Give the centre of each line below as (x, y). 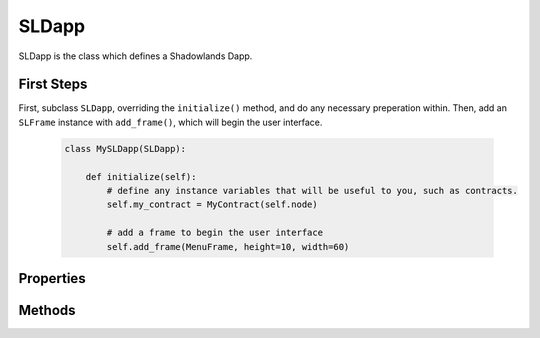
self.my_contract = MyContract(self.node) (212, 204)
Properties (52, 278)
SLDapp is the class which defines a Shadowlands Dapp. (135, 56)
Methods (47, 310)
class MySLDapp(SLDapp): (125, 148)
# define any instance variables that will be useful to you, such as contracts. (312, 190)
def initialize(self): (141, 176)
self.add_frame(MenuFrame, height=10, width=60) (228, 246)
